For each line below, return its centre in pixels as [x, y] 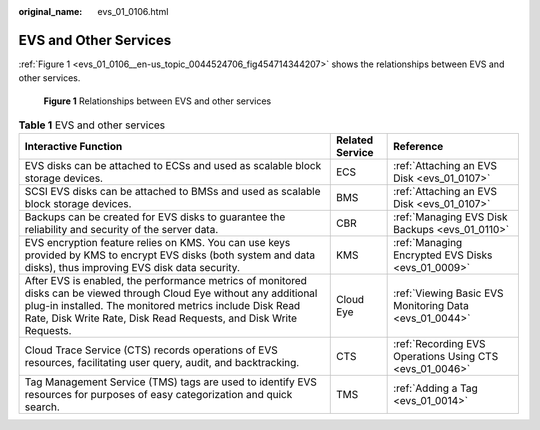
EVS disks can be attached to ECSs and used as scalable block [173, 166]
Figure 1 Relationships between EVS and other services [157, 101]
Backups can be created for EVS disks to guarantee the [155, 217]
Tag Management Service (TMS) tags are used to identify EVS [170, 382]
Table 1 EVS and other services [92, 125]
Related [355, 140]
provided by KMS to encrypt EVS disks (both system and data [169, 255]
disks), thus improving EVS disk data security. [132, 268]
